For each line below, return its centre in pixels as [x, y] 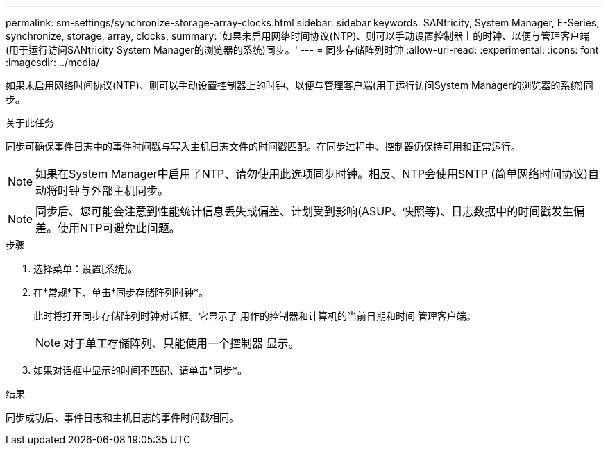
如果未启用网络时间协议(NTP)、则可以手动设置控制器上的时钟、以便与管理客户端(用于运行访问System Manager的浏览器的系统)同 [299, 85]
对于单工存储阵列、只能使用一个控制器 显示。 [181, 343]
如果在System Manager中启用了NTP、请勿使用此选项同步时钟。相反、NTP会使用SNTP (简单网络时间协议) [312, 174]
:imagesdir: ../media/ [53, 62]
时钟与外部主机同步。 [113, 190]
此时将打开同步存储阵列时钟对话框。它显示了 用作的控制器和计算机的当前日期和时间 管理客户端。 [255, 316]
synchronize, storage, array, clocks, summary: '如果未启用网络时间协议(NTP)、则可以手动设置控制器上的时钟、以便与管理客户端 [298, 36]
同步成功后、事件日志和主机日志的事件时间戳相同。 [122, 417]
